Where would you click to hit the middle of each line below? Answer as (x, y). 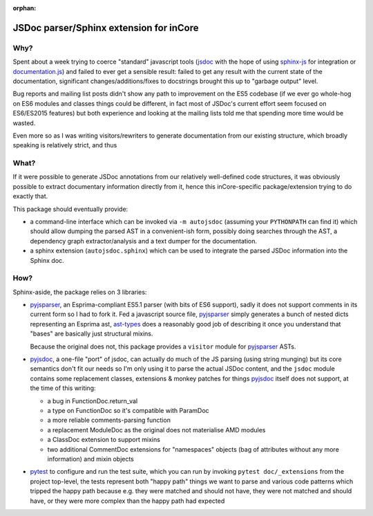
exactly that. (30, 196)
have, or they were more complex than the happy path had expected (127, 501)
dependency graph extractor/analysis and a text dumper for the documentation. (144, 241)
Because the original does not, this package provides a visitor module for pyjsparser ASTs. (163, 347)
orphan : (25, 8)
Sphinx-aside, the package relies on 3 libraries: (80, 292)
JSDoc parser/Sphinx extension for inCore (106, 28)
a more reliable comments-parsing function (109, 420)
